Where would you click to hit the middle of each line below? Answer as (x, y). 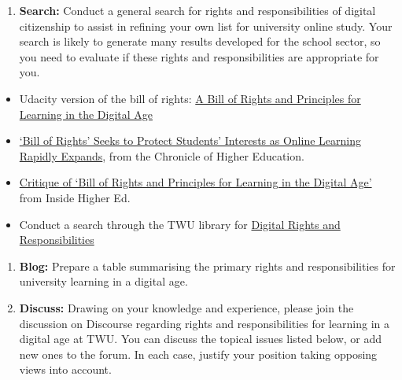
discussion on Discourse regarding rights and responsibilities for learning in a (204, 323)
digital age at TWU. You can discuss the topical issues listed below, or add (201, 339)
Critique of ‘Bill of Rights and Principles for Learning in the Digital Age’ (195, 182)
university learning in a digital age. (103, 281)
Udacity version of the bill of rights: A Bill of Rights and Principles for (190, 98)
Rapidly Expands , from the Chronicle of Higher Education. (162, 155)
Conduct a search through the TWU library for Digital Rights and (180, 224)
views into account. (65, 369)
